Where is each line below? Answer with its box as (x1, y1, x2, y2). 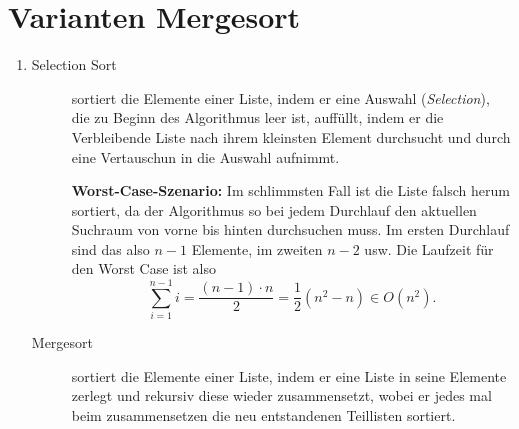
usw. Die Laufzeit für (364, 238, 494, 259)
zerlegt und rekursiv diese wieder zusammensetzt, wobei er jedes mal (71, 385, 492, 406)
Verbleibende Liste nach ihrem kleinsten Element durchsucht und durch (71, 126, 511, 147)
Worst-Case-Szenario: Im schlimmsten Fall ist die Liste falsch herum (71, 180, 510, 201)
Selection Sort (31, 54, 117, 75)
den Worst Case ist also (71, 258, 217, 279)
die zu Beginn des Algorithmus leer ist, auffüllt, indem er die (71, 107, 444, 128)
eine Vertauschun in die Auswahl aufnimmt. (71, 146, 340, 167)
